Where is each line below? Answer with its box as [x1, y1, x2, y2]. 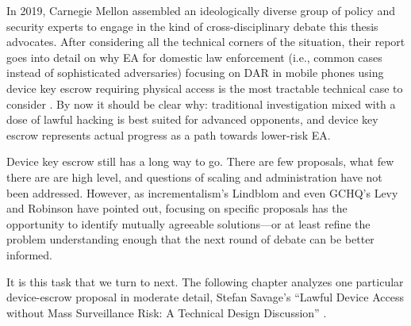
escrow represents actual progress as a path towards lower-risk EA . [6, 126, 331, 143]
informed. [6, 246, 53, 263]
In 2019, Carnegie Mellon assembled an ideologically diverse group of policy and [6, 2, 395, 18]
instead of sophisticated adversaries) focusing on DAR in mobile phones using [6, 64, 384, 81]
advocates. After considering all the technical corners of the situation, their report [6, 33, 405, 50]
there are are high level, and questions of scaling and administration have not [6, 168, 382, 185]
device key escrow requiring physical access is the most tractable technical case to [6, 79, 403, 96]
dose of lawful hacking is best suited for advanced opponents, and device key [6, 111, 378, 128]
